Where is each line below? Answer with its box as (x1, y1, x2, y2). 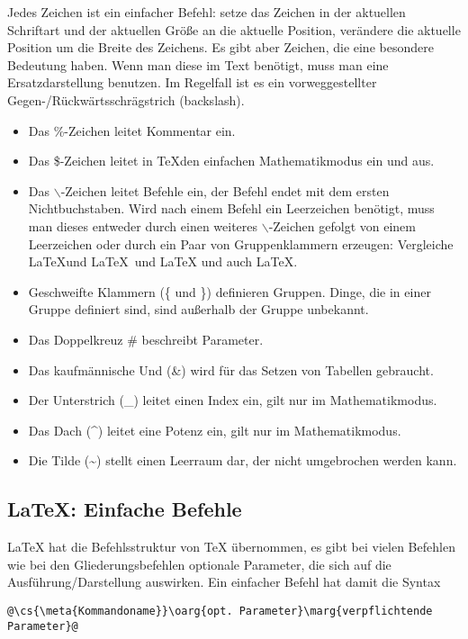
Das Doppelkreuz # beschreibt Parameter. (28, 329, 264, 348)
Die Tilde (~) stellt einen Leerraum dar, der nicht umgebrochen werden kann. (28, 451, 457, 470)
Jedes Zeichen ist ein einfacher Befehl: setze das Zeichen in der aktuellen (7, 3, 406, 21)
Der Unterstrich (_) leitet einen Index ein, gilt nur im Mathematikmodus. (28, 391, 437, 409)
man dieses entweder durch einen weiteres (28, 216, 258, 235)
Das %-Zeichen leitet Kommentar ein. (28, 121, 236, 139)
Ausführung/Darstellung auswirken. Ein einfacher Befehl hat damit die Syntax (7, 572, 441, 591)
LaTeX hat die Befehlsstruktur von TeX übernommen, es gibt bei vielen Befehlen (7, 537, 455, 556)
